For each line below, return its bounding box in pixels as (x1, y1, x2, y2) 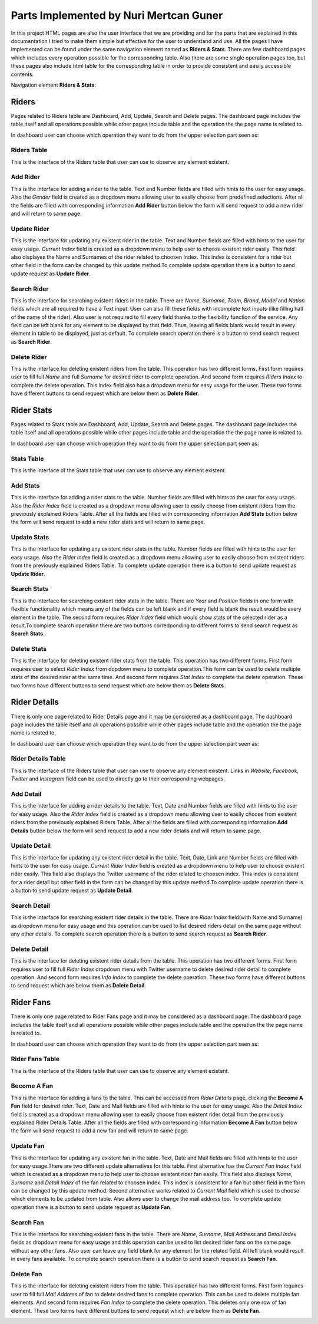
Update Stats (11, 533, 49, 542)
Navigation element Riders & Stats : (11, 81, 97, 88)
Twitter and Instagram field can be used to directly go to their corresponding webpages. (11, 775, 226, 782)
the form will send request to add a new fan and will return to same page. (11, 1127, 188, 1134)
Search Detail (11, 902, 51, 910)
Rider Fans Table (11, 1055, 60, 1063)
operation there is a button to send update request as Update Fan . (11, 1203, 172, 1211)
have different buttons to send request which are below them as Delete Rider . (11, 390, 200, 397)
